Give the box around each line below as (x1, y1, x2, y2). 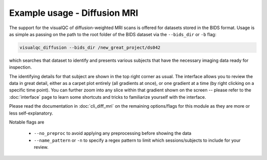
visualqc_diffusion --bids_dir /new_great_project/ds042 (19, 44, 161, 50)
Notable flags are (9, 119, 44, 125)
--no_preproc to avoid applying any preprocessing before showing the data (34, 130, 191, 136)
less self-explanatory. (9, 110, 53, 116)
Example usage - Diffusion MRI (9, 7, 138, 18)
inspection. (9, 64, 32, 70)
